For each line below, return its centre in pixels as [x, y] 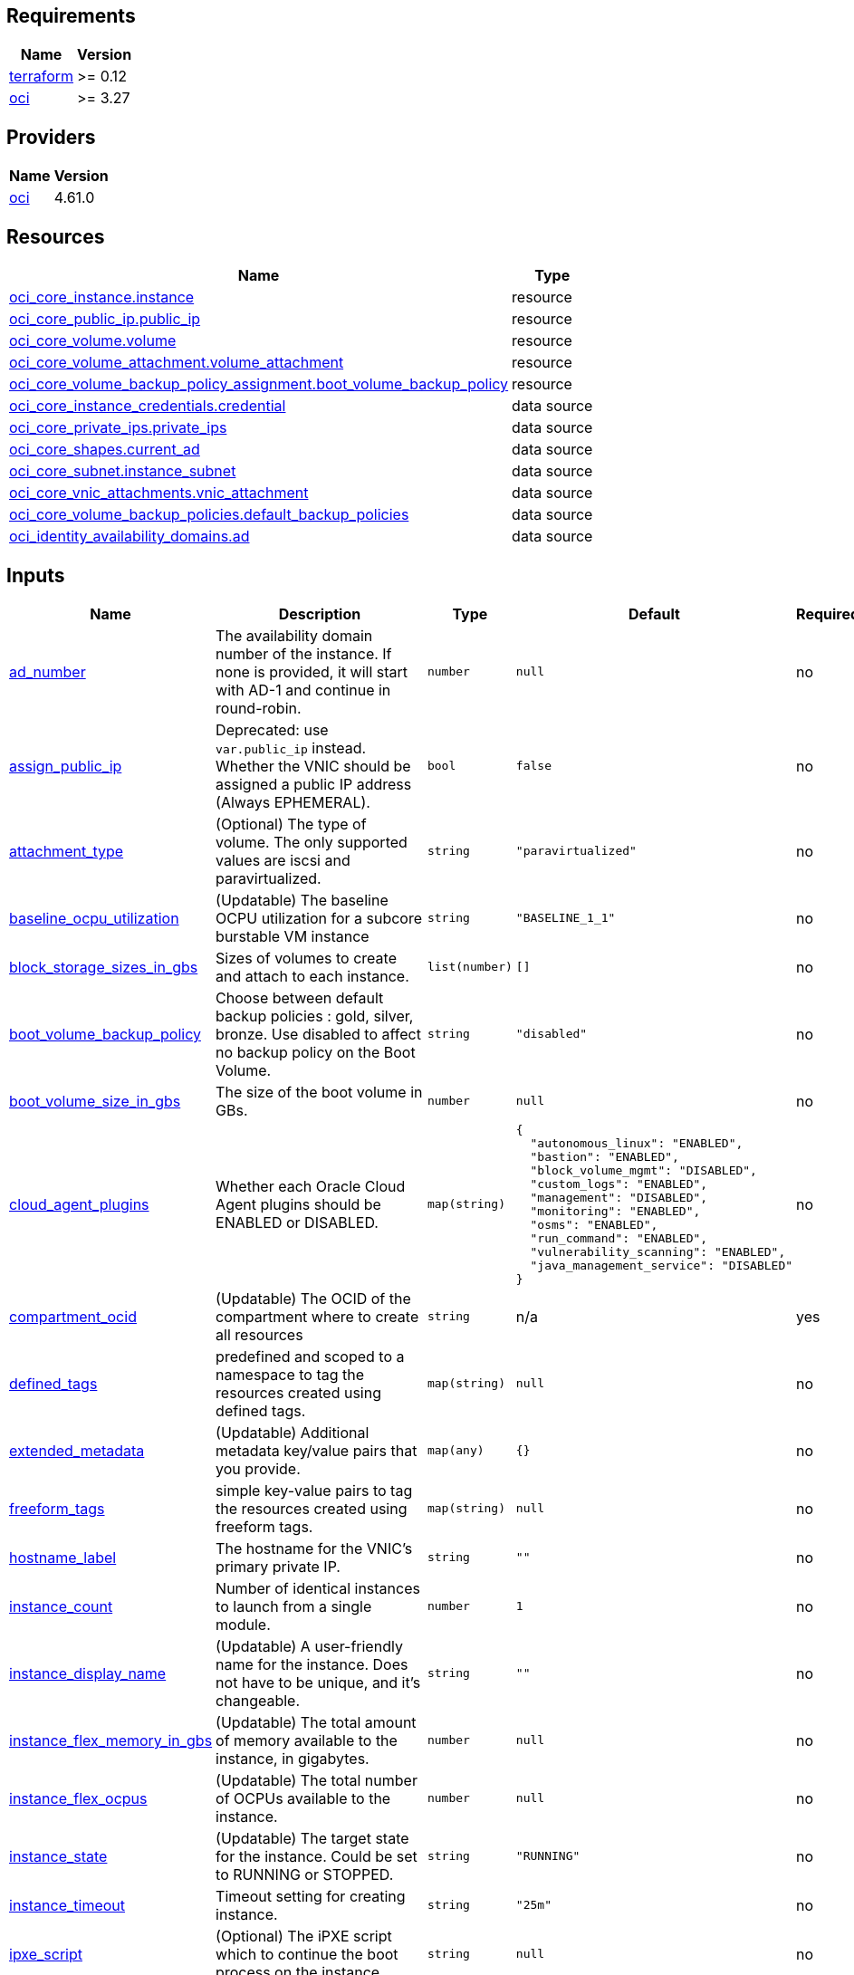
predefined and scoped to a [310, 1356]
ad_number [48, 671]
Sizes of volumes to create [306, 958]
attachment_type [67, 851]
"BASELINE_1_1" [566, 918]
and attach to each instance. [312, 976]
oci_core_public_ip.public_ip [105, 319]
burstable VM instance [293, 936]
